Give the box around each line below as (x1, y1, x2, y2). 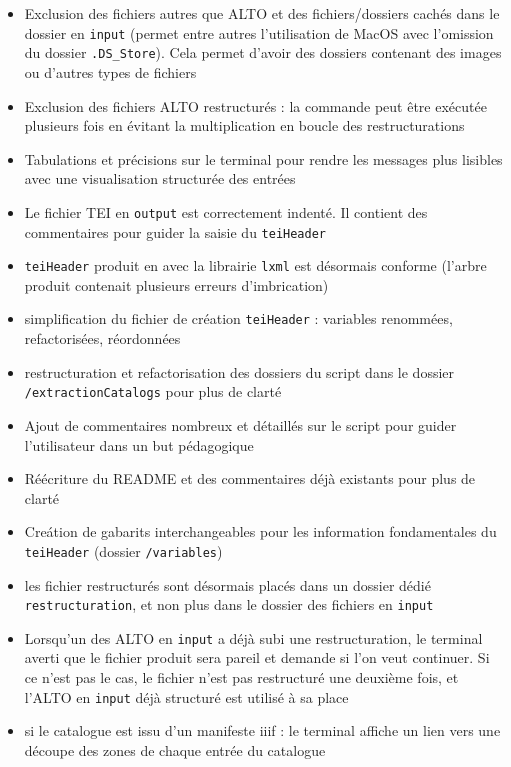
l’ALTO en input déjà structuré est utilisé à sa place (24, 686, 349, 707)
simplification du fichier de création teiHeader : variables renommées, (24, 308, 453, 329)
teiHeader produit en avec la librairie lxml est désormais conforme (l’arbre (24, 255, 487, 276)
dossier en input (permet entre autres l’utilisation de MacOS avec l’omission (24, 22, 494, 43)
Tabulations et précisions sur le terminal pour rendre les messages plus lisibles (24, 148, 503, 169)
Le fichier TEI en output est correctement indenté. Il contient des (24, 201, 428, 222)
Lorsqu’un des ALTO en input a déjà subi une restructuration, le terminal (24, 627, 483, 648)
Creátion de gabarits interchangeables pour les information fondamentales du (24, 521, 497, 542)
